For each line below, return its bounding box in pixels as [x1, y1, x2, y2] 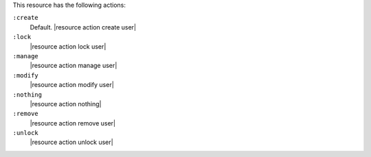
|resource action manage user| [30, 62, 117, 70]
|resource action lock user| [30, 42, 106, 51]
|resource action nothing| [30, 99, 102, 108]
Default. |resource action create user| [30, 23, 137, 31]
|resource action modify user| [30, 81, 115, 89]
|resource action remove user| [30, 119, 116, 127]
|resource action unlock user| [30, 138, 113, 147]
